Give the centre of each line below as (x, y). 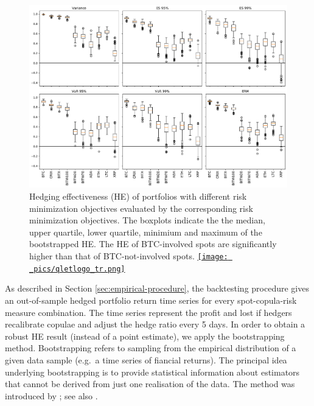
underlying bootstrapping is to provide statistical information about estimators (152, 372)
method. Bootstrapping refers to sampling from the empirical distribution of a (151, 348)
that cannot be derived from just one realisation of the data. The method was (150, 384)
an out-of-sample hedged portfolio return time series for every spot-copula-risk (151, 300)
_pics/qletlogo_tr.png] (77, 269)
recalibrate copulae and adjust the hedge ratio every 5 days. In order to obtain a (155, 324)
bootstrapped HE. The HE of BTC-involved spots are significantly (153, 244)
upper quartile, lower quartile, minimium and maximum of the (146, 232)
